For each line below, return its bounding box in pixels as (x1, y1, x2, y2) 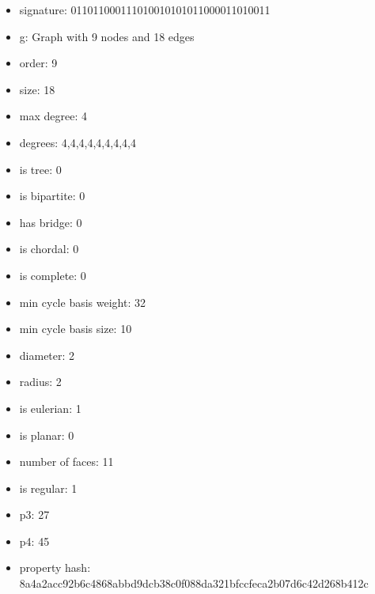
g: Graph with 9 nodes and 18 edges (19, 28, 195, 44)
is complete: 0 (19, 267, 86, 283)
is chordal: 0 (19, 240, 79, 257)
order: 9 (19, 55, 58, 71)
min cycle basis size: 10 (19, 320, 132, 337)
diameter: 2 (19, 346, 75, 363)
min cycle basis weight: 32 (19, 293, 146, 310)
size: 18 (19, 81, 55, 97)
